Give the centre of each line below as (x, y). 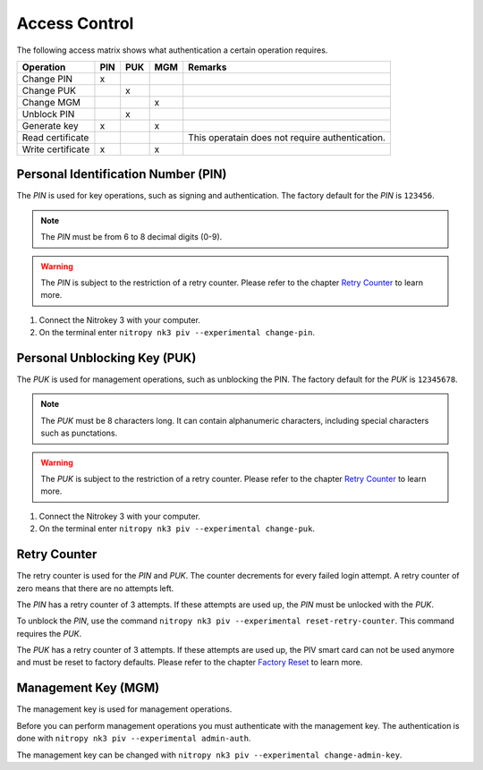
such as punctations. (79, 433)
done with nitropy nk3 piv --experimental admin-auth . (134, 739)
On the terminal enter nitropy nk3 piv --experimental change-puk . (177, 529)
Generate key (51, 125)
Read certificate (55, 137)
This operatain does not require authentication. (287, 137)
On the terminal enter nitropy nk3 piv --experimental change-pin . (177, 333)
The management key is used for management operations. (124, 709)
